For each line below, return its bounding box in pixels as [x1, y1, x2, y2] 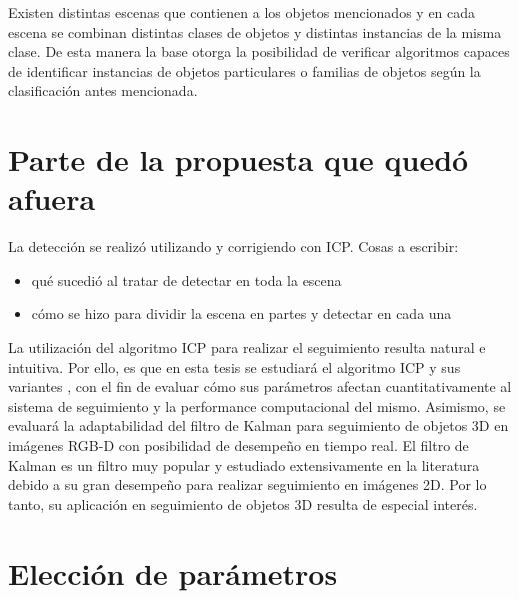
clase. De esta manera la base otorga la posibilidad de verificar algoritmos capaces [8, 41, 510, 62]
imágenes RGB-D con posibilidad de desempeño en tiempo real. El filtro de [8, 435, 469, 456]
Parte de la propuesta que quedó [8, 139, 469, 180]
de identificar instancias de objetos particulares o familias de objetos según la [8, 60, 481, 81]
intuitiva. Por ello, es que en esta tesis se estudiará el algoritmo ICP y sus [8, 356, 461, 377]
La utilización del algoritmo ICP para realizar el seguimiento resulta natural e [8, 337, 486, 358]
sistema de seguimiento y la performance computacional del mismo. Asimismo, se [8, 395, 506, 416]
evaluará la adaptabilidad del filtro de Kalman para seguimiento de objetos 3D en [8, 415, 509, 436]
